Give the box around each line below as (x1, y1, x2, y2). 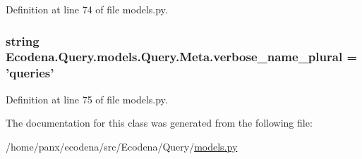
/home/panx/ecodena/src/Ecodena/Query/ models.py (6, 139, 238, 153)
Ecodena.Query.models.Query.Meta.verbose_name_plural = (6, 48, 358, 65)
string (6, 32, 40, 49)
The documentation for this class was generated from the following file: (6, 115, 313, 130)
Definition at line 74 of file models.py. (6, 2, 168, 16)
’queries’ (6, 64, 54, 82)
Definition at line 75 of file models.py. (6, 91, 168, 106)
